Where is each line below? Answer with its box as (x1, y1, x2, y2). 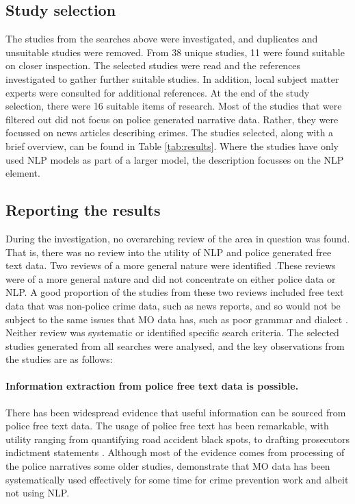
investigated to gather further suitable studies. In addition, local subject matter (5, 71, 339, 86)
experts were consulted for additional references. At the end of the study (5, 85, 310, 99)
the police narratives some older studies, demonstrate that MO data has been (5, 459, 330, 473)
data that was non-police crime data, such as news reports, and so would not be (5, 298, 341, 312)
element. (5, 166, 40, 180)
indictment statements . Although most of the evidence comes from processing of (5, 445, 345, 459)
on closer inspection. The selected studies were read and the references (5, 58, 301, 73)
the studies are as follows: (5, 352, 113, 366)
